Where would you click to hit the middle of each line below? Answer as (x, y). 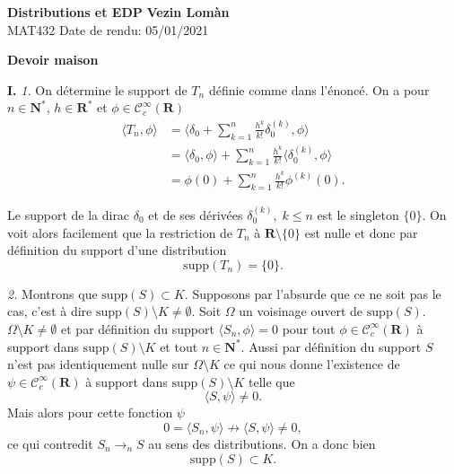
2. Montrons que (52, 293)
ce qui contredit (50, 443)
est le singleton (358, 214)
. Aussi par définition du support (331, 346)
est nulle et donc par (361, 232)
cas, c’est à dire (50, 311)
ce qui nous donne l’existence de (312, 364)
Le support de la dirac (69, 214)
